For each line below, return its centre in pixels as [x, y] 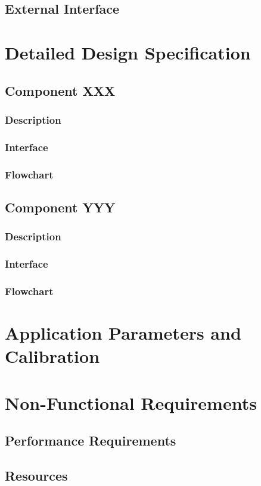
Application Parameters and [123, 332]
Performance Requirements [91, 440]
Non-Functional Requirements [131, 402]
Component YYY [60, 207]
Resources [36, 475]
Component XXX [60, 90]
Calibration [52, 356]
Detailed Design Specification [128, 52]
